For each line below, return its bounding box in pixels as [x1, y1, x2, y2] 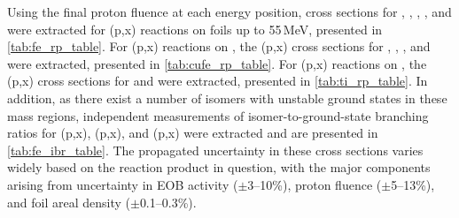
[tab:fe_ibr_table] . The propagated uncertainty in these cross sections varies [7, 140, 424, 159]
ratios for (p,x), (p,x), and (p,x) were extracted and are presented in [7, 124, 378, 142]
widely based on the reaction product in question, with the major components [7, 158, 431, 177]
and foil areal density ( [7, 192, 130, 211]
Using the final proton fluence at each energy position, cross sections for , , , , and [7, 3, 452, 20]
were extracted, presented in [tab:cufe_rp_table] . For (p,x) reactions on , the [7, 54, 427, 72]
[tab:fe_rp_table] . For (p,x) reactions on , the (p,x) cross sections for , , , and [7, 37, 431, 56]
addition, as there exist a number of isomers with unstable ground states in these [7, 88, 447, 107]
